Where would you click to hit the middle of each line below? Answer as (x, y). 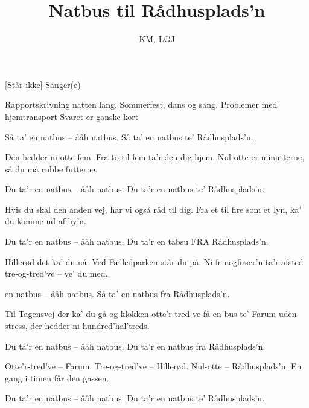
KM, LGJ (157, 39)
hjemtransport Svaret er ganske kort (72, 116)
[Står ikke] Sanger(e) (43, 84)
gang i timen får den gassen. (57, 378)
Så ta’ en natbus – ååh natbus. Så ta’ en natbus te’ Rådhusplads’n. (129, 137)
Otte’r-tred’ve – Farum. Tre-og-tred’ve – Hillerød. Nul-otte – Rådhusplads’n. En (153, 366)
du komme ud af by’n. (46, 221)
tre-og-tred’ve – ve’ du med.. (58, 273)
